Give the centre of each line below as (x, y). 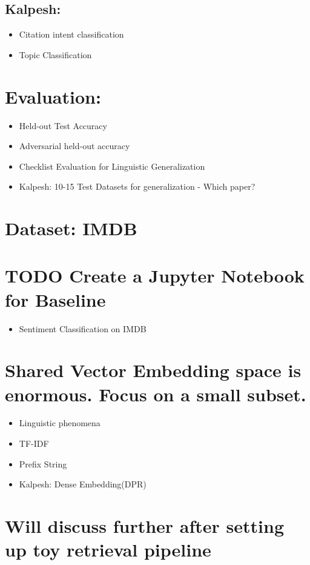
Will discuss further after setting (145, 526)
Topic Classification (55, 54)
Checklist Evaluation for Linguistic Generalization (112, 166)
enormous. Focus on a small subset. (156, 394)
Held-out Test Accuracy (63, 125)
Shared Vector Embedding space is (153, 370)
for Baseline (55, 299)
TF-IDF (34, 443)
